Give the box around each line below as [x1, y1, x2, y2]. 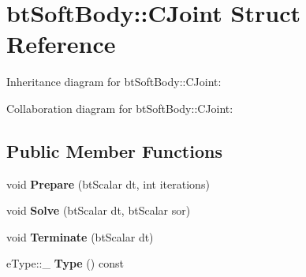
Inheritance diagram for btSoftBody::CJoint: [6, 73, 222, 90]
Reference [6, 28, 116, 60]
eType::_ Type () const [6, 255, 124, 271]
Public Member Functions [6, 138, 222, 163]
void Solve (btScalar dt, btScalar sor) [6, 202, 191, 219]
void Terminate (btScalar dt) [6, 228, 154, 245]
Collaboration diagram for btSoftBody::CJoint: [6, 99, 233, 116]
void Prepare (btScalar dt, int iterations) [6, 175, 210, 192]
